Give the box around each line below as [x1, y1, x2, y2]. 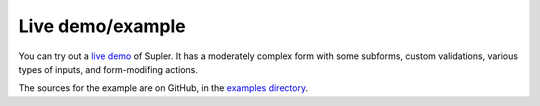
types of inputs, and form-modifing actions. [18, 63, 199, 75]
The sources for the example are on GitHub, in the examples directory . [18, 82, 309, 94]
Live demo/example [18, 15, 186, 37]
